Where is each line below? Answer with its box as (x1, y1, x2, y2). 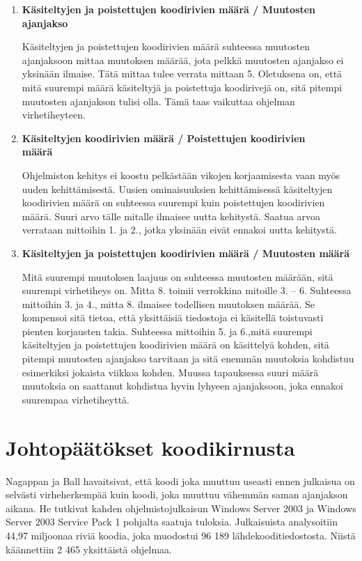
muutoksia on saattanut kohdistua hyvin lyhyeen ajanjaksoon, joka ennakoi (22, 378, 344, 393)
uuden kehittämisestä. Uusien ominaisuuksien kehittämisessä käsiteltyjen (22, 181, 333, 196)
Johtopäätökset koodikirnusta (6, 433, 295, 461)
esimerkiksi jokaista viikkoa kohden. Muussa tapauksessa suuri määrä (22, 364, 319, 379)
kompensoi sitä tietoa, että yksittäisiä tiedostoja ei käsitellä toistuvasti (22, 310, 324, 325)
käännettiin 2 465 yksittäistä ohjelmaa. (6, 541, 172, 556)
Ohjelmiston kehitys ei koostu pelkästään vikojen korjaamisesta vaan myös (22, 167, 340, 182)
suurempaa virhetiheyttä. (22, 392, 129, 406)
